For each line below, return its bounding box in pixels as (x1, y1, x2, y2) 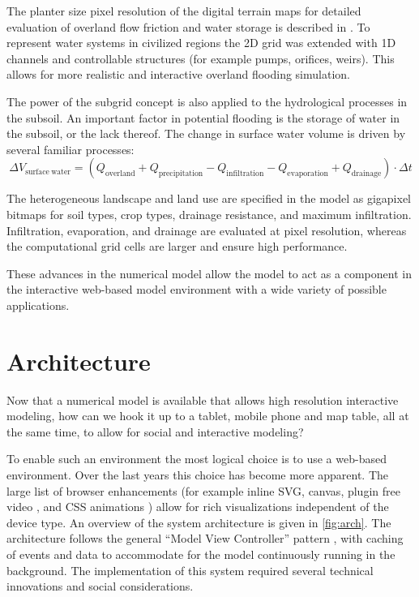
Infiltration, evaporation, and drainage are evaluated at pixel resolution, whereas (6, 221, 407, 238)
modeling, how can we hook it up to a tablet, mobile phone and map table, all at (6, 407, 409, 424)
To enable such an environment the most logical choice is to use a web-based (6, 450, 387, 467)
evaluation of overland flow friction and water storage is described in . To (6, 18, 370, 35)
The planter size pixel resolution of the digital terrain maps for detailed (6, 2, 361, 19)
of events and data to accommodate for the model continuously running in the (6, 545, 395, 562)
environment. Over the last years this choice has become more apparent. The (6, 466, 389, 483)
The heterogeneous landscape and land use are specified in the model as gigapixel (6, 190, 411, 207)
